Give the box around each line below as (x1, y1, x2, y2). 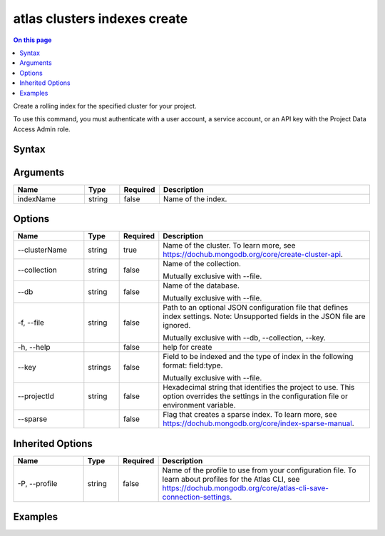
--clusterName (17, 245, 68, 255)
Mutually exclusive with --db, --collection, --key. (163, 333, 326, 343)
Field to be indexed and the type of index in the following (163, 352, 354, 362)
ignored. (163, 320, 191, 330)
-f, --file (17, 318, 44, 328)
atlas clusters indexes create (13, 11, 188, 26)
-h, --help (17, 343, 51, 353)
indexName (17, 193, 56, 203)
